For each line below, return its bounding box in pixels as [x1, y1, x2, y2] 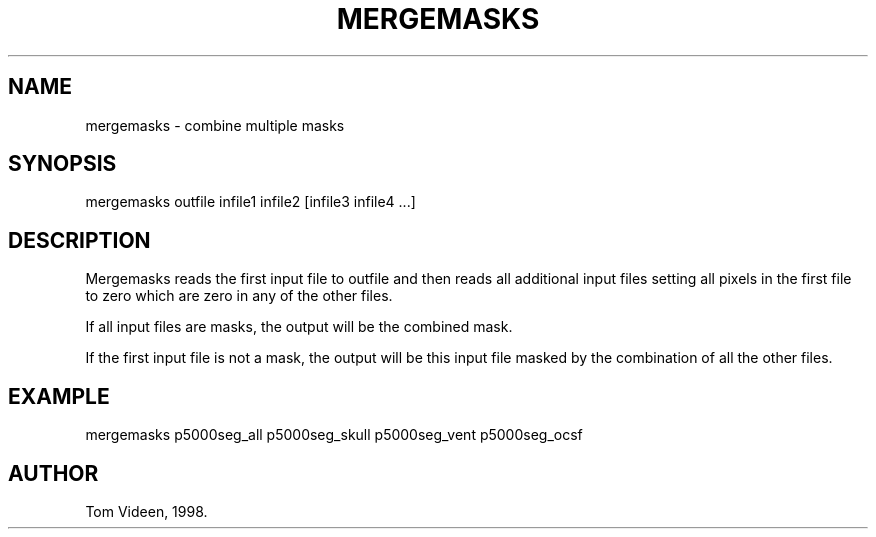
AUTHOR [8, 460, 99, 486]
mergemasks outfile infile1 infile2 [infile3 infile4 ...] [85, 193, 416, 211]
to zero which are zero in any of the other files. [85, 287, 393, 305]
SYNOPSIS [8, 151, 117, 177]
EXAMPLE [8, 383, 110, 409]
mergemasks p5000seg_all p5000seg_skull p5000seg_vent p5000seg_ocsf [85, 426, 583, 444]
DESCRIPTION [8, 227, 151, 253]
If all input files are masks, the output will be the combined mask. [85, 318, 513, 336]
